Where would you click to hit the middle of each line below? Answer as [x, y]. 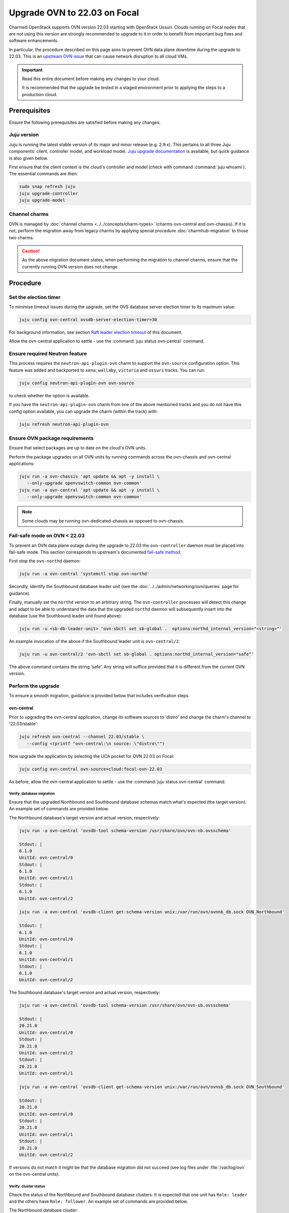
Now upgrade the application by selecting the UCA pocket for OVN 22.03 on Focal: [91, 756]
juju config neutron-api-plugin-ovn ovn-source [76, 383]
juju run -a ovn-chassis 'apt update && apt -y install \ [89, 476]
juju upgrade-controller [49, 193]
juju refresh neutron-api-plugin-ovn [64, 424]
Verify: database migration [32, 794]
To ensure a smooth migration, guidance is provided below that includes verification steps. [99, 696]
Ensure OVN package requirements [51, 438]
